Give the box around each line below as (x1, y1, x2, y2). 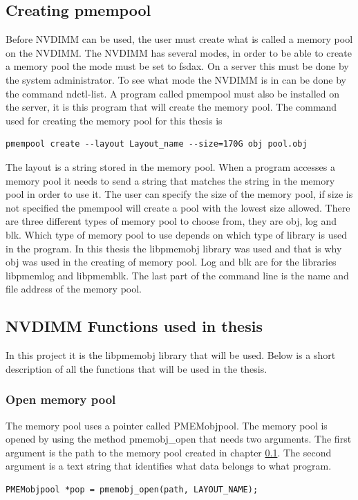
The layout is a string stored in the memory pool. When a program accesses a (6, 159, 335, 174)
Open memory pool (6, 391, 116, 408)
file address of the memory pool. (6, 281, 142, 296)
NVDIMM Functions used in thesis (6, 315, 263, 337)
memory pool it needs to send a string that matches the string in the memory (6, 173, 335, 187)
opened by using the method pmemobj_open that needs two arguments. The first (6, 432, 352, 446)
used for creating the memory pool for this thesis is (6, 113, 223, 127)
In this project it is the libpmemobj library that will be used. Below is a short (6, 348, 336, 362)
